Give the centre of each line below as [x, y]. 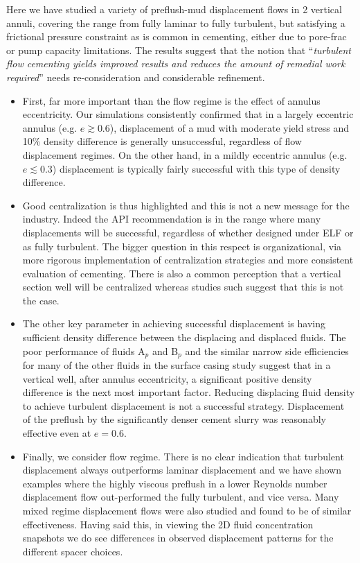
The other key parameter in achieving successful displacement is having [174, 323]
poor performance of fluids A [84, 350]
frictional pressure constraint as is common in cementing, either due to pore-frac [177, 36]
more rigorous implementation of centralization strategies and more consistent [188, 260]
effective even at [57, 433]
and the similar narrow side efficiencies [267, 350]
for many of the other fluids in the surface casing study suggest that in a [177, 365]
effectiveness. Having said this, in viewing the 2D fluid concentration [168, 524]
